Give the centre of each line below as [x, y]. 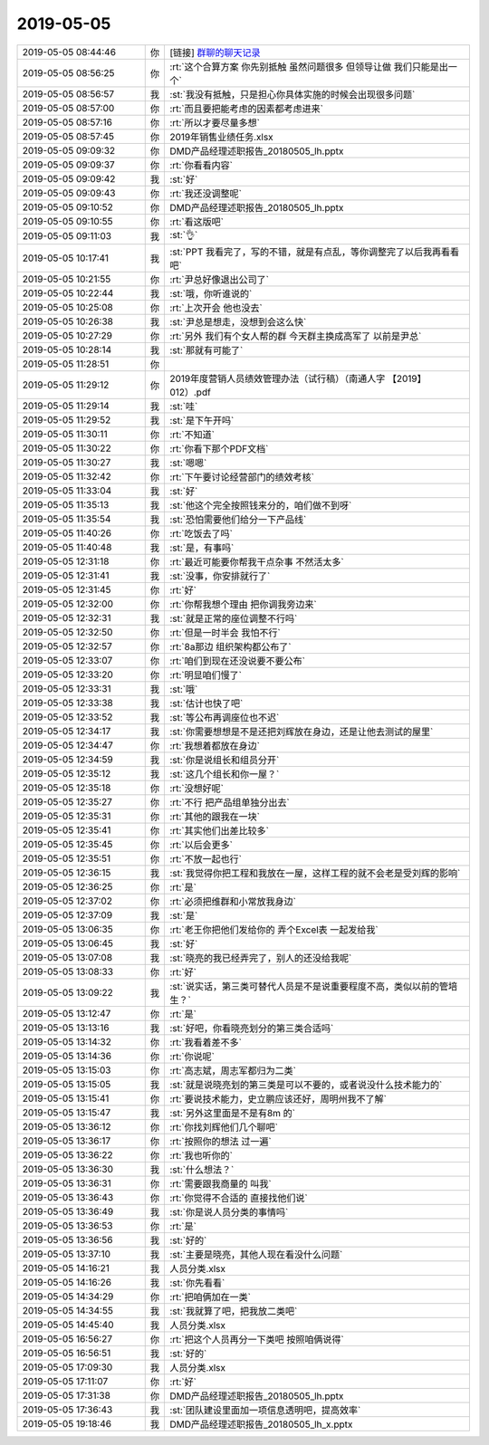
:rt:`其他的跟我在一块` [214, 817]
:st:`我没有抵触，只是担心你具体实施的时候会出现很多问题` [292, 94]
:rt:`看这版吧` [196, 222]
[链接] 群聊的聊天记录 [215, 53]
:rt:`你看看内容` [201, 165]
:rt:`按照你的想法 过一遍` [220, 1141]
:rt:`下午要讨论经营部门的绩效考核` [241, 477]
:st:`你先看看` [197, 1283]
